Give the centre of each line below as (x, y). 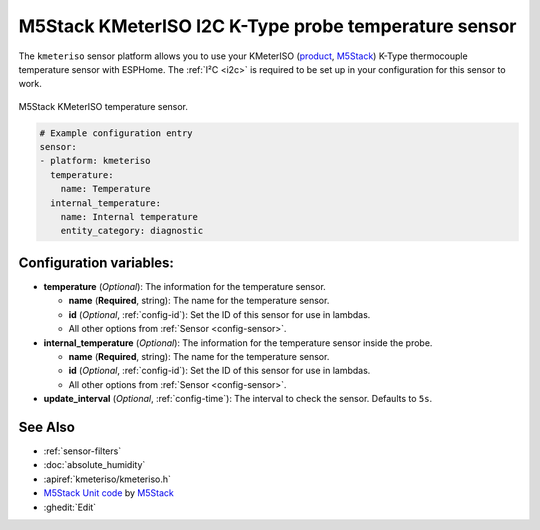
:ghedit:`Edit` (70, 507)
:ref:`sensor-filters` (82, 451)
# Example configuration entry (116, 133)
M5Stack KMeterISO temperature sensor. (103, 106)
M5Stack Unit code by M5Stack (108, 493)
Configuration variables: (96, 262)
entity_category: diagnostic (132, 231)
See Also (46, 426)
